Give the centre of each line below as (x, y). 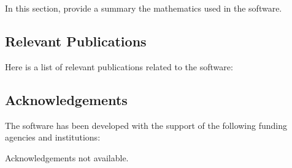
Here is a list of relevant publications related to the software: (119, 66)
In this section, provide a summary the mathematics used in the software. (144, 8)
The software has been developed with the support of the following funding (146, 125)
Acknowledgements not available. (67, 157)
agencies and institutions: (53, 137)
